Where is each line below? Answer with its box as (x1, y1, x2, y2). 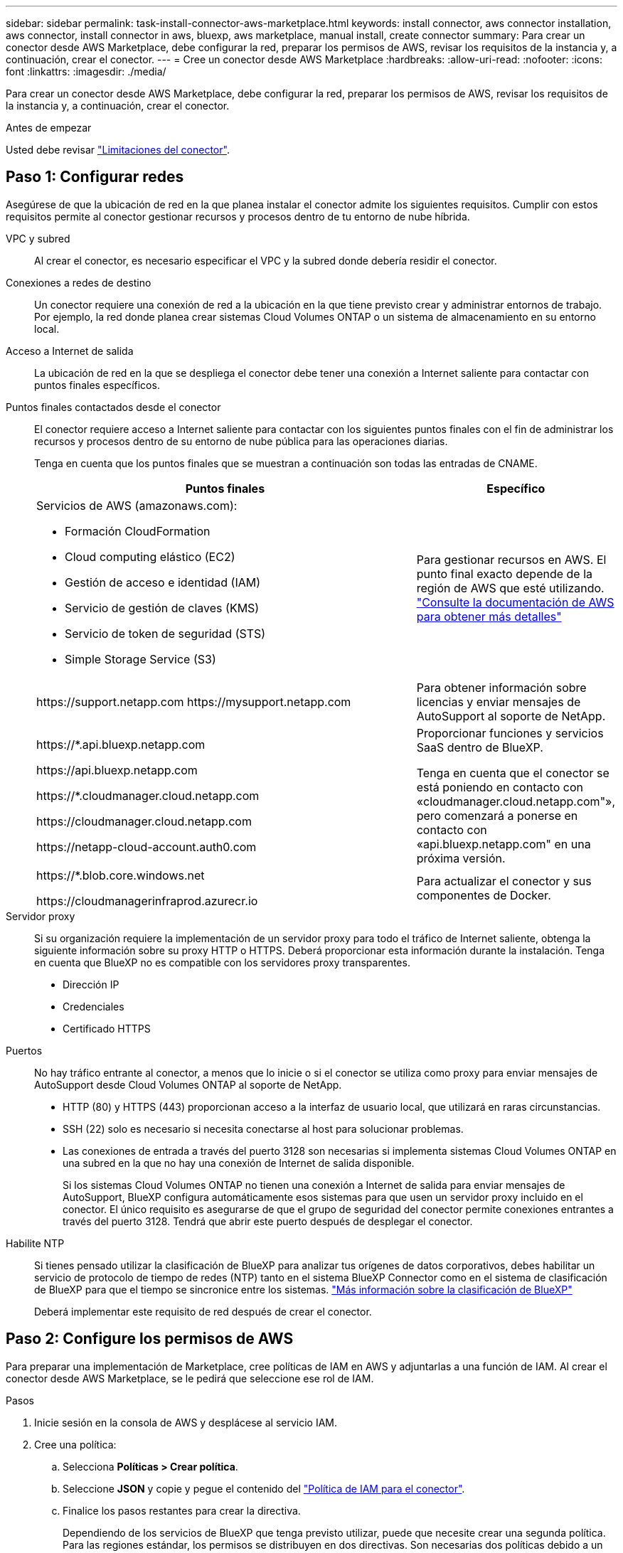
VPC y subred (6, 232, 70, 245)
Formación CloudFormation (65, 523, 211, 538)
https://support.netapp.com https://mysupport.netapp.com (36, 694, 351, 709)
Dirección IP (63, 978, 119, 991)
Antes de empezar (6, 122, 92, 134)
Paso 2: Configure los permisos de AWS (6, 1330, 294, 1348)
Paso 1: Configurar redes (6, 168, 184, 186)
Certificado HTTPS (63, 1022, 151, 1035)
